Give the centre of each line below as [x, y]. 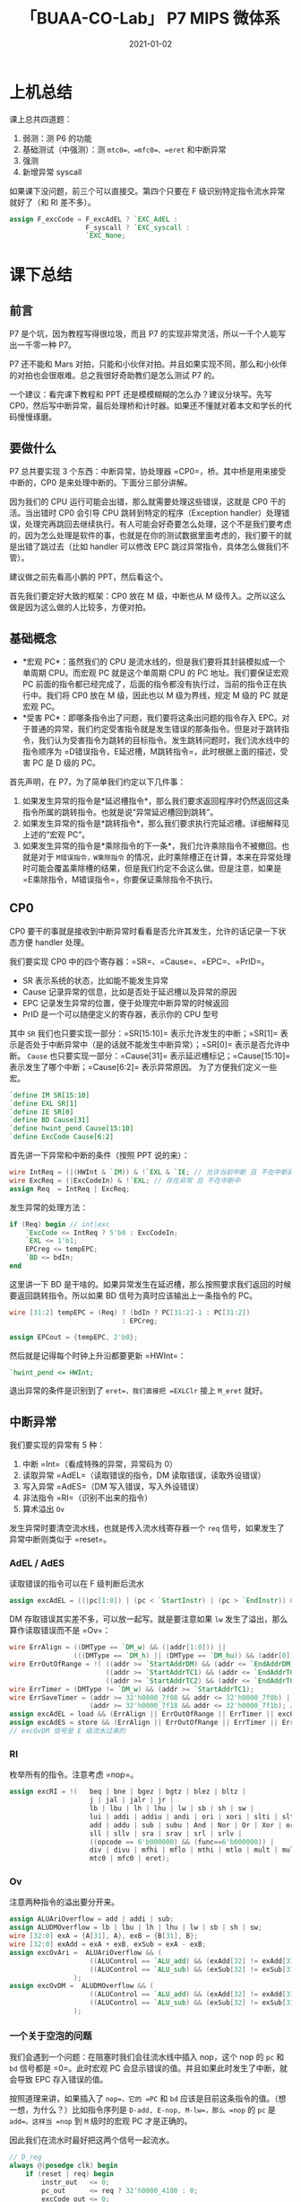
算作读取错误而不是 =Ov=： [60, 1631]
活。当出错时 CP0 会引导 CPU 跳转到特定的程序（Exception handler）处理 [146, 513]
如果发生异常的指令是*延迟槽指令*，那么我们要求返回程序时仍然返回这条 [155, 800]
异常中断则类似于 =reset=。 [60, 1539]
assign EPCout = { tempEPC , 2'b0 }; [74, 1337]
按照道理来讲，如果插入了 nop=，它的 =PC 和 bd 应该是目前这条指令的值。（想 [148, 2099]
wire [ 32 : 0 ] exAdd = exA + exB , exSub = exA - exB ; [107, 1945]
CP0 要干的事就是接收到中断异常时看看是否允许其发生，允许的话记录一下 [144, 931]
